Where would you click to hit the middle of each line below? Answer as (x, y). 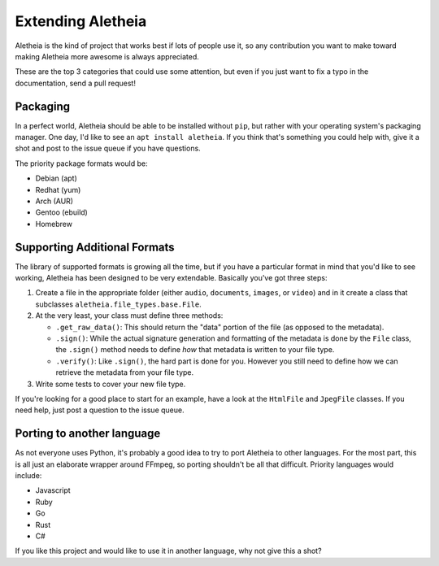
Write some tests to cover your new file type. (111, 384)
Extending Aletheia (81, 21)
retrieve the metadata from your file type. (125, 372)
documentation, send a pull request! (75, 83)
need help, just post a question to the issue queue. (100, 410)
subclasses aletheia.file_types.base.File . (119, 304)
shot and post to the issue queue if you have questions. (108, 148)
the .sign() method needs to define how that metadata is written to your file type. (195, 350)
